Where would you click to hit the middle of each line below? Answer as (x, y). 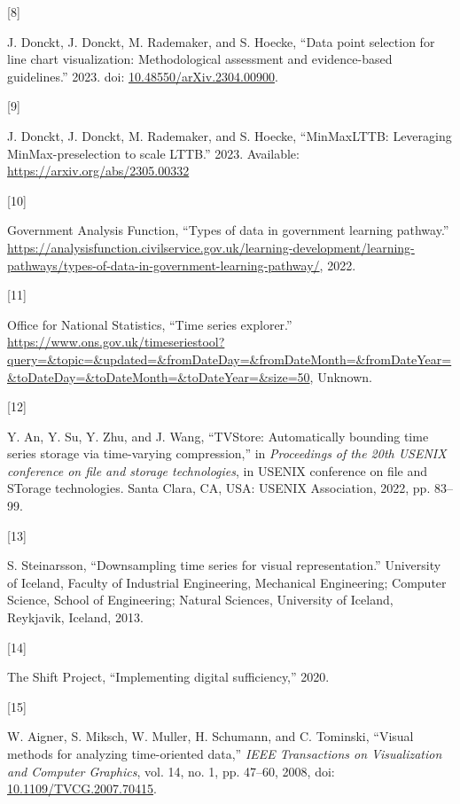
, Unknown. (341, 376)
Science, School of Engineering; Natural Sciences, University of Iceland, (200, 600)
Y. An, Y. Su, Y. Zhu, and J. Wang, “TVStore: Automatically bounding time (218, 436)
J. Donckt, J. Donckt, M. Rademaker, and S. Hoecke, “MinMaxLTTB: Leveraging (230, 135)
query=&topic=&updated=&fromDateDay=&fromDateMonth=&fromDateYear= (230, 359)
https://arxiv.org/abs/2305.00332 (98, 171)
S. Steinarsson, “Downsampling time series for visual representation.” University (224, 565)
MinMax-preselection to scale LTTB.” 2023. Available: (153, 153)
